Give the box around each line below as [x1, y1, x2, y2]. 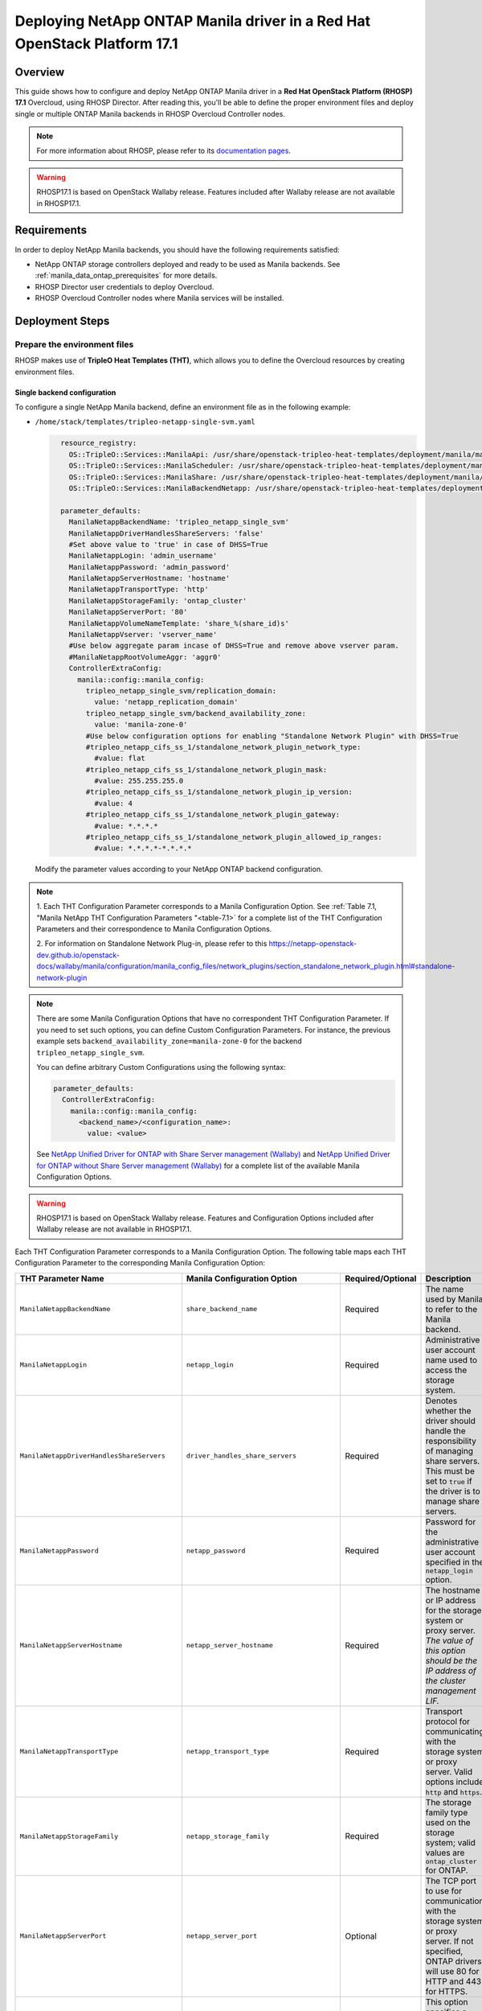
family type [425, 1807, 468, 1818]
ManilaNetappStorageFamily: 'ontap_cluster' [68, 596, 247, 605]
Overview [14, 65, 65, 79]
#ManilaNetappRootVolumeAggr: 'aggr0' [68, 652, 222, 661]
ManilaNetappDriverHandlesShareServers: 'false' [68, 528, 264, 538]
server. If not [425, 1935, 474, 1947]
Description [425, 1273, 472, 1284]
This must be [425, 1465, 476, 1476]
